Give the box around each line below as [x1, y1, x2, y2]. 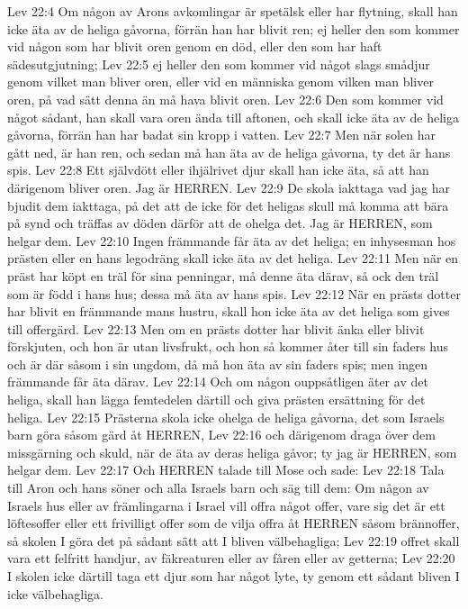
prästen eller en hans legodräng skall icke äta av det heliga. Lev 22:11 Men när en [7, 249, 459, 268]
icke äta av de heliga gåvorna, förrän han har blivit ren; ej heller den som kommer [7, 19, 460, 38]
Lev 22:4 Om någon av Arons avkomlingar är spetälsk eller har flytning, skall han [7, 2, 458, 20]
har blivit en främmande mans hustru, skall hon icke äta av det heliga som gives [7, 302, 450, 321]
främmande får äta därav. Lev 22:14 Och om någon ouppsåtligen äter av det [7, 372, 428, 391]
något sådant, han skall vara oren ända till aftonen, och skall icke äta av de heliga [7, 107, 459, 126]
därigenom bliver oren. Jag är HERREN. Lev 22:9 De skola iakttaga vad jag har [7, 177, 451, 196]
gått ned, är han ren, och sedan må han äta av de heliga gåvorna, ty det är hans [7, 142, 451, 161]
